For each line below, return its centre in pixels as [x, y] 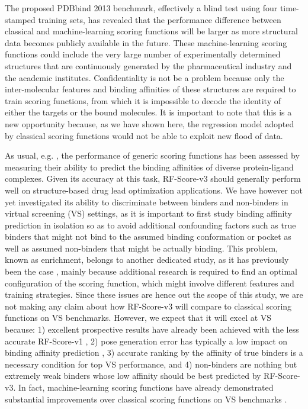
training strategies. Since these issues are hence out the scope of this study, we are [154, 294]
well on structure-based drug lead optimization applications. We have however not [154, 190]
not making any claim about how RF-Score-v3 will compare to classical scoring [148, 306]
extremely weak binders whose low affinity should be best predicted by [133, 376]
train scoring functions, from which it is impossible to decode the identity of [143, 100]
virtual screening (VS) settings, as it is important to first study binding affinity [148, 213]
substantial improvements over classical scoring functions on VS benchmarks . [146, 399]
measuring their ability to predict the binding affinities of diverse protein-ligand [149, 167]
